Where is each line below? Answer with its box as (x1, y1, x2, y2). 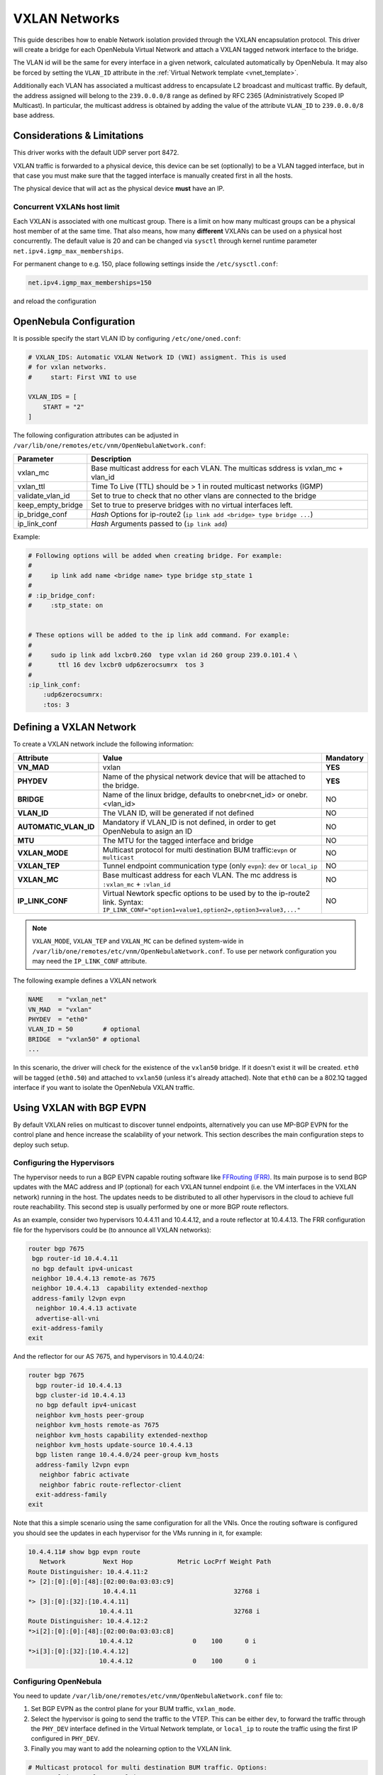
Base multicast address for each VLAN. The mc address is (102, 870, 297, 880)
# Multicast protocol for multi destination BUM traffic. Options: (28, 1763, 268, 1771)
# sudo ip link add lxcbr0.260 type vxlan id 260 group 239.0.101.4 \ (28, 650, 298, 659)
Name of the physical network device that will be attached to (102, 771, 306, 781)
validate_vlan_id (17, 491, 70, 501)
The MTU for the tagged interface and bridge (102, 835, 254, 845)
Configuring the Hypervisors (13, 1158, 115, 1168)
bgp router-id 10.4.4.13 (35, 1381, 122, 1389)
